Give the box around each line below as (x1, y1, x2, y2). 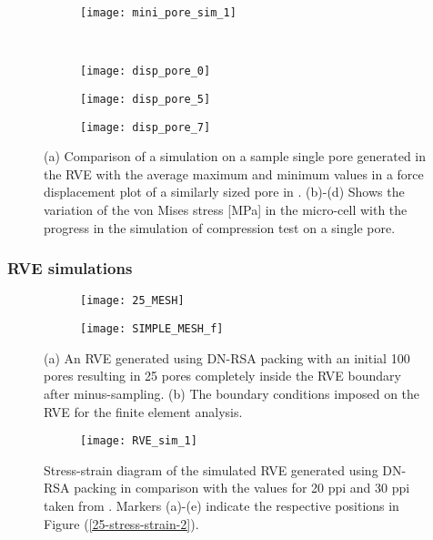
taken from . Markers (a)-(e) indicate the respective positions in (44, 495, 399, 515)
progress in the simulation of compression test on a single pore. (44, 218, 396, 237)
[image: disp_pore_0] (80, 65, 211, 78)
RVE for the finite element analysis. (44, 402, 243, 421)
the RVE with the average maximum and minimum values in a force (44, 164, 424, 183)
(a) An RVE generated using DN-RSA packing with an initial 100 (44, 348, 410, 367)
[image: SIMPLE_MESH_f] (80, 322, 224, 336)
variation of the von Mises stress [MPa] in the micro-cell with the (44, 200, 408, 219)
